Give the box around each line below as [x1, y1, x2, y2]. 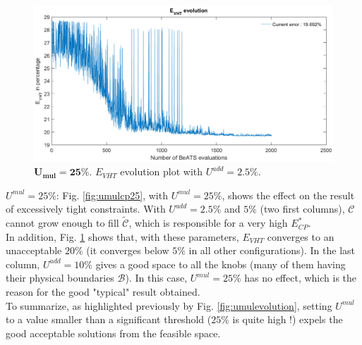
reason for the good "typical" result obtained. [6, 284, 200, 299]
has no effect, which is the [244, 270, 357, 285]
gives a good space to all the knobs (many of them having [95, 256, 346, 271]
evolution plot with [120, 164, 203, 179]
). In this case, [125, 270, 188, 285]
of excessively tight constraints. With [6, 201, 166, 216]
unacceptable [6, 243, 62, 258]
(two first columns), [260, 201, 345, 216]
